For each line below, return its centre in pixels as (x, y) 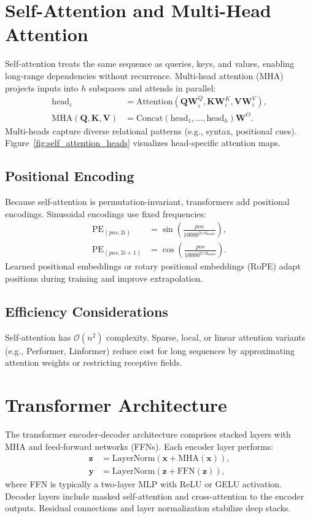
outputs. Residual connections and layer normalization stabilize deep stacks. (148, 508)
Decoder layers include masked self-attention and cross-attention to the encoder (155, 496)
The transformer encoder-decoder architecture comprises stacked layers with (148, 434)
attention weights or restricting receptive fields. (94, 362)
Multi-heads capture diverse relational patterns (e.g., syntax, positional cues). (151, 130)
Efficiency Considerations (87, 311)
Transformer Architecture (116, 405)
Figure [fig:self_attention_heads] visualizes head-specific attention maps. (143, 143)
